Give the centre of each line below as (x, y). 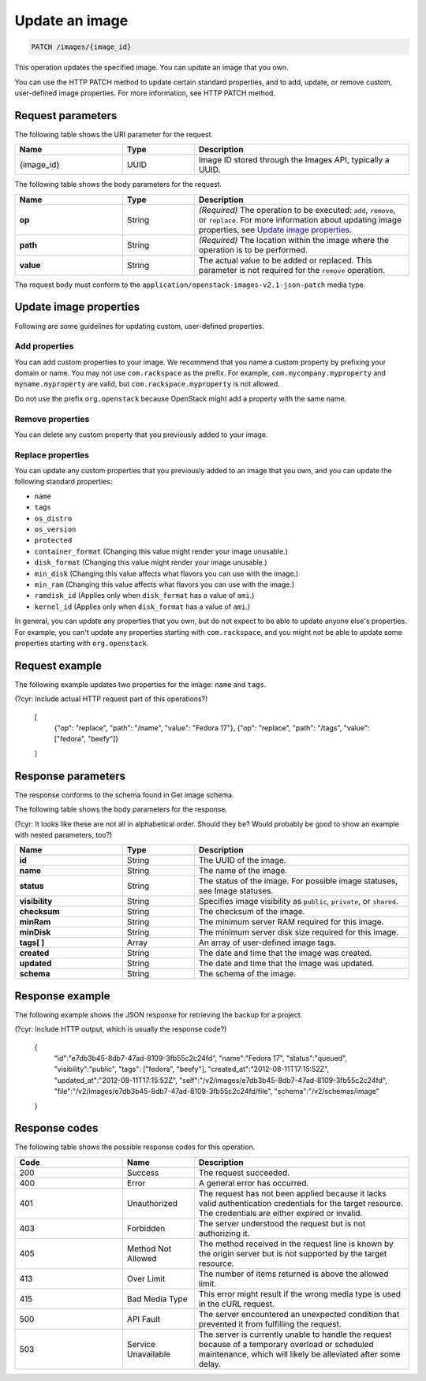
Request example (58, 665)
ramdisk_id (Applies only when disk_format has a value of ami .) (144, 595)
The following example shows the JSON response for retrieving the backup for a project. (159, 1014)
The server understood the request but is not (282, 1223)
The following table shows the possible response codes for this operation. (135, 1147)
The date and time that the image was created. (285, 953)
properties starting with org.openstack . (82, 643)
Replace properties (52, 455)
